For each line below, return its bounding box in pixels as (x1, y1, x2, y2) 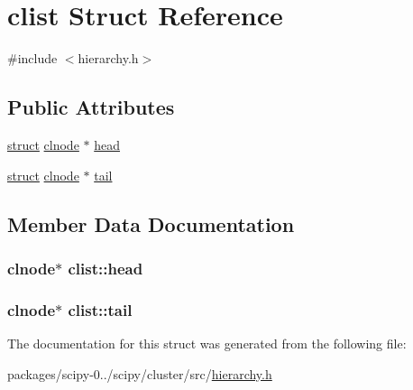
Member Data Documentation (7, 209, 295, 237)
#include (7, 49, 58, 68)
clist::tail (68, 298, 133, 320)
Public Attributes (7, 93, 175, 121)
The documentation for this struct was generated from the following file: (7, 333, 407, 352)
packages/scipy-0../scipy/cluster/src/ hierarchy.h (7, 364, 272, 383)
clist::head (68, 256, 143, 279)
